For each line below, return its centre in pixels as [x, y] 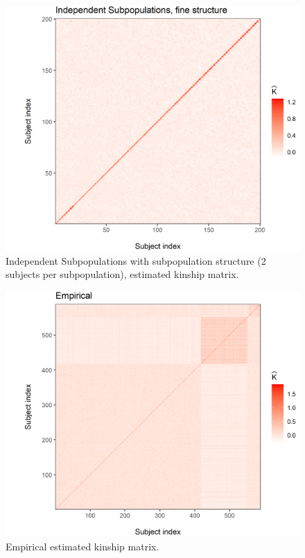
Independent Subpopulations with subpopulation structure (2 [136, 260]
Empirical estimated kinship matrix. [82, 546]
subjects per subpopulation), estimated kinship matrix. [122, 274]
